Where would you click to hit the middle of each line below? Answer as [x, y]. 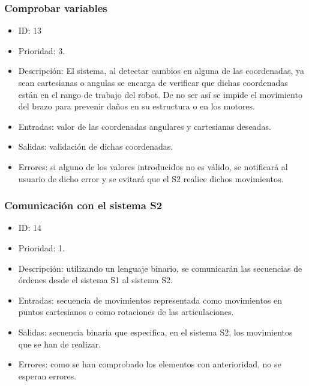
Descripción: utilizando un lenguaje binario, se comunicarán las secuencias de [160, 268]
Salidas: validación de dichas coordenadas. [96, 146]
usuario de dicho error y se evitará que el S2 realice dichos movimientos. [151, 178]
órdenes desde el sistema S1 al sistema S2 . [95, 280]
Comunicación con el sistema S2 [83, 205]
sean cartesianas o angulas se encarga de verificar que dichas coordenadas [153, 82]
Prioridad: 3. [42, 50]
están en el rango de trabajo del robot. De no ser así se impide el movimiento [160, 94]
